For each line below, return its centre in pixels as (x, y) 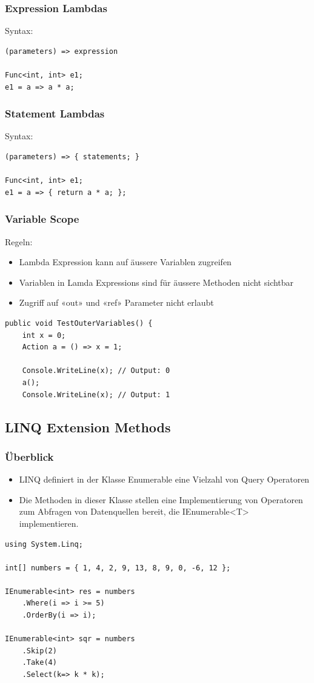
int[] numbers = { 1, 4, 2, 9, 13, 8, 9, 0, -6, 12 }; (118, 568)
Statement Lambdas (55, 114)
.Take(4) (39, 663)
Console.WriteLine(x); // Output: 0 (96, 371)
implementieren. (49, 523)
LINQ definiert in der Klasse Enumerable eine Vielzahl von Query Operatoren (164, 479)
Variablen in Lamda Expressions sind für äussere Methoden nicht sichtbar (156, 282)
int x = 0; (44, 335)
